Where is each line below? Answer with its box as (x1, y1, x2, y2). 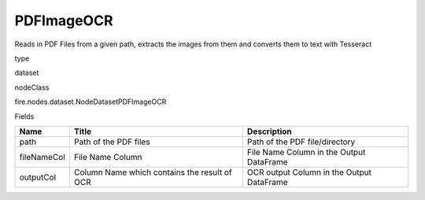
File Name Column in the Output (246, 146, 366, 157)
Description (246, 126, 293, 137)
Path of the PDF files (73, 136, 150, 147)
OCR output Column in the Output (246, 166, 371, 177)
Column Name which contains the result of (73, 166, 232, 177)
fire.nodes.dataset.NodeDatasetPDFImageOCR (14, 97, 167, 106)
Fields (14, 111, 35, 121)
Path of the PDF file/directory (246, 136, 356, 147)
